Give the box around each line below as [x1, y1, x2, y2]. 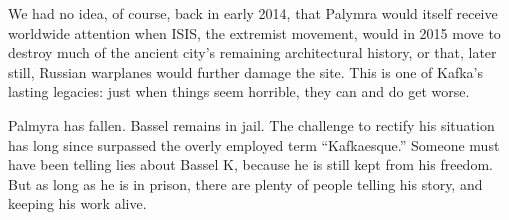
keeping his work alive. [8, 193, 147, 214]
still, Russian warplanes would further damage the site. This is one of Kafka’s [8, 61, 483, 82]
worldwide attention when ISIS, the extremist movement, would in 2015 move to [8, 22, 501, 43]
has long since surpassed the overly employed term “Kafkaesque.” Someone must [8, 134, 500, 155]
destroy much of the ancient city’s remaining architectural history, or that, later [8, 42, 497, 63]
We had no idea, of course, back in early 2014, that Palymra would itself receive [8, 3, 498, 23]
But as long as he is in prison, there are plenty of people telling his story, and [8, 173, 483, 194]
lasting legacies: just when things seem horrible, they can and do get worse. [8, 81, 470, 102]
